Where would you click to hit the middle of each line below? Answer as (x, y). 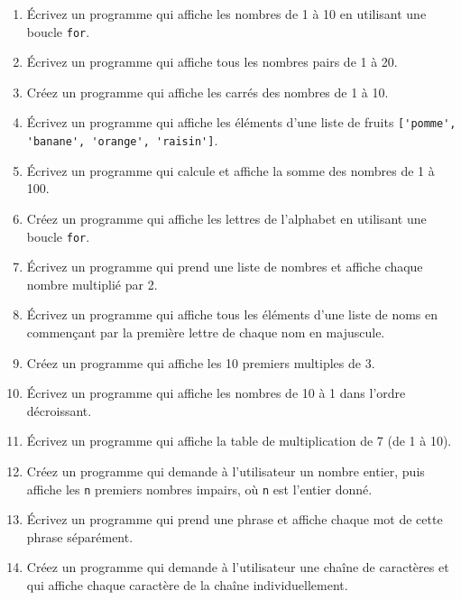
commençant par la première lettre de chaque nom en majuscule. (206, 332)
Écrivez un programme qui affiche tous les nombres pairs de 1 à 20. (212, 62)
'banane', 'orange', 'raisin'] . (122, 140)
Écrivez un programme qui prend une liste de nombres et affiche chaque (225, 267)
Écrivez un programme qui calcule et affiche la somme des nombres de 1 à (230, 170)
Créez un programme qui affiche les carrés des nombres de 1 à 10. (207, 92)
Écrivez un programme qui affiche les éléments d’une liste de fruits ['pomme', (241, 122)
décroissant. (59, 410)
